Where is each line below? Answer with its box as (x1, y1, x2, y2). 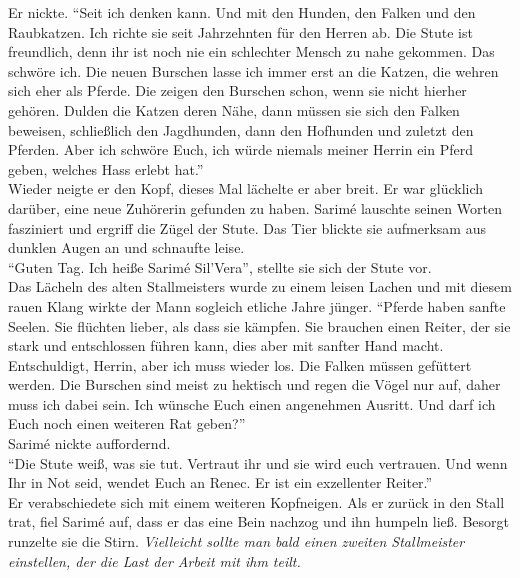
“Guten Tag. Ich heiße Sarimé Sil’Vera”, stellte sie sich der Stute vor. (8, 256, 432, 277)
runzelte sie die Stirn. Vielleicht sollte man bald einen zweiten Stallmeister (8, 531, 465, 552)
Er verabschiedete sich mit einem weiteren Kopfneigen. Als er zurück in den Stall (8, 491, 505, 512)
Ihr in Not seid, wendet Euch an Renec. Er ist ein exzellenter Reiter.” (8, 472, 433, 493)
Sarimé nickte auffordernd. (8, 433, 171, 454)
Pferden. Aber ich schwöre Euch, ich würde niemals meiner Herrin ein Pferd (8, 139, 473, 160)
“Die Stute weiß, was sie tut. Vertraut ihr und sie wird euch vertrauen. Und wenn (8, 452, 508, 473)
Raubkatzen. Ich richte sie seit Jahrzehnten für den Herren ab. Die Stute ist (8, 21, 473, 42)
